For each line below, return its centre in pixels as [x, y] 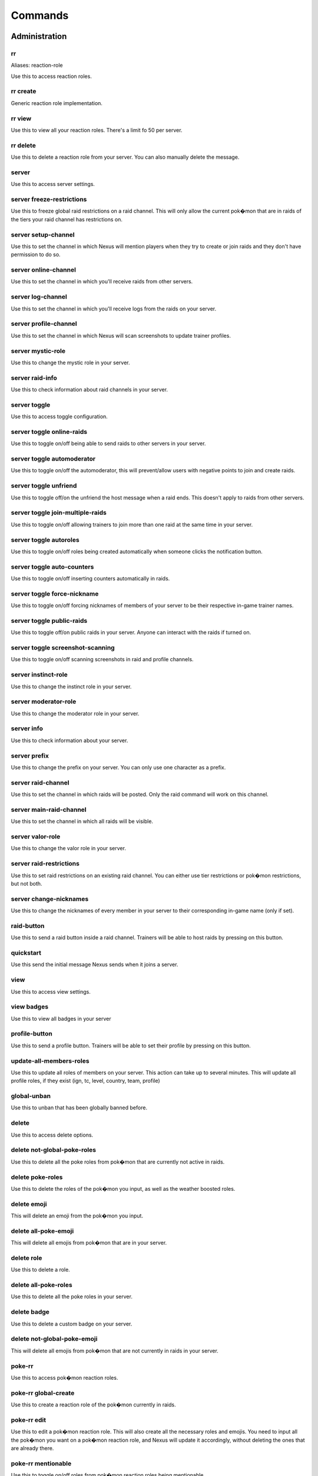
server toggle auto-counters [52, 567]
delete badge [30, 1312]
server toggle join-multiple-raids [59, 512]
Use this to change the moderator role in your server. [75, 713]
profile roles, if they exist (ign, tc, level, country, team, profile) [85, 1081]
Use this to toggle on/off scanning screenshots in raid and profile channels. [102, 659]
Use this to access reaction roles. [52, 76]
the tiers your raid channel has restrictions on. [67, 219]
